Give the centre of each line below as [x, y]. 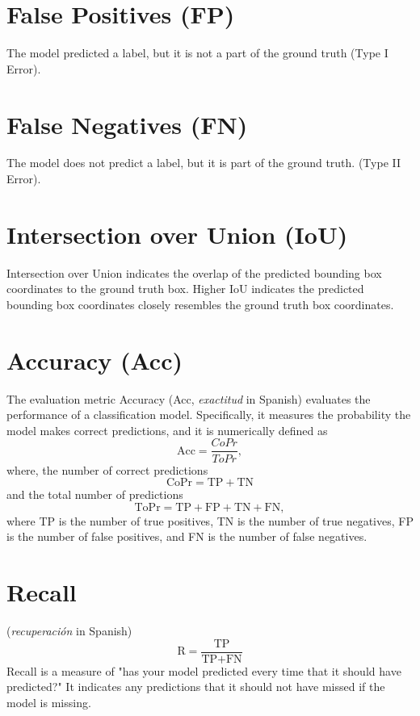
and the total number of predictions [95, 494]
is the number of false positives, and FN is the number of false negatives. [187, 536]
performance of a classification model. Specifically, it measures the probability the [209, 415]
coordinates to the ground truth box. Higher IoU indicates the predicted [185, 289]
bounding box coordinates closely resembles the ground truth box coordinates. [200, 304]
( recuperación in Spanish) [69, 630]
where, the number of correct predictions [107, 469]
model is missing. [49, 702]
